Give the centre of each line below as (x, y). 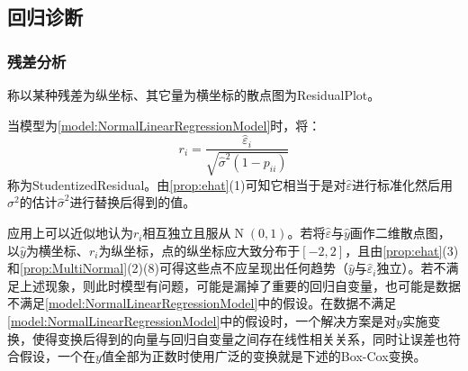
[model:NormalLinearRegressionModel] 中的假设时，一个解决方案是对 (202, 321)
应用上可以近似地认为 (70, 233)
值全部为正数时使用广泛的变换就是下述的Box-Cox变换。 (264, 356)
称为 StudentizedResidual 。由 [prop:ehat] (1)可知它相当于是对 (177, 184)
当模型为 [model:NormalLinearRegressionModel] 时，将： (164, 125)
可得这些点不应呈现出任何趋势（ (253, 268)
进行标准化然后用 (402, 184)
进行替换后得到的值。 (133, 202)
